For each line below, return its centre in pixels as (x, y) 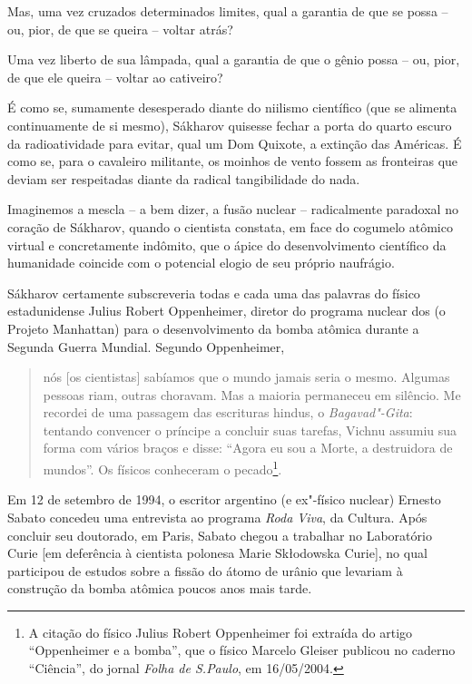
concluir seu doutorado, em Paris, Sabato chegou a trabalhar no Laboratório (220, 535)
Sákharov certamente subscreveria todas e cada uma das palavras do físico (214, 293)
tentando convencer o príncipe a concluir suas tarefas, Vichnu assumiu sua (250, 430)
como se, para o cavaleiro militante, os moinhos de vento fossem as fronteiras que (233, 161)
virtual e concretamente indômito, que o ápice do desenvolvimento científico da (227, 244)
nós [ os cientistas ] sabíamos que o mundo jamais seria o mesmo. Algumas (246, 377)
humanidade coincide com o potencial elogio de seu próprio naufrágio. (201, 263)
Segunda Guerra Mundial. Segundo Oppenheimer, (146, 346)
